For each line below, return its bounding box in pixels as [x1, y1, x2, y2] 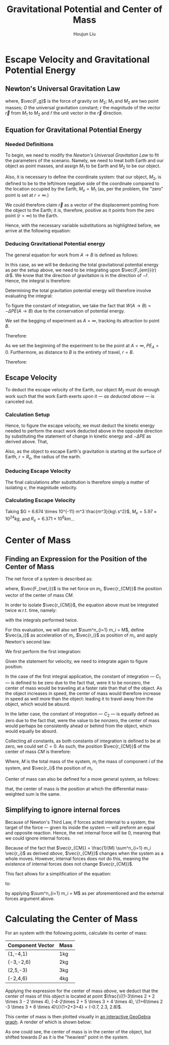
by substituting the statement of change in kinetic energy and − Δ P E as [5, 433, 151, 439]
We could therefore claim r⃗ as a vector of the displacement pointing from [5, 202, 159, 208]
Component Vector [8, 942, 54, 949]
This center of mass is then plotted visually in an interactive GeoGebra [5, 1013, 151, 1019]
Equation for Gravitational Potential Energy [5, 125, 142, 134]
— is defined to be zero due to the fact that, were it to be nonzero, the [5, 680, 150, 686]
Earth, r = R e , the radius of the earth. [5, 454, 81, 461]
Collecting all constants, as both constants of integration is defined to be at [5, 738, 161, 744]
